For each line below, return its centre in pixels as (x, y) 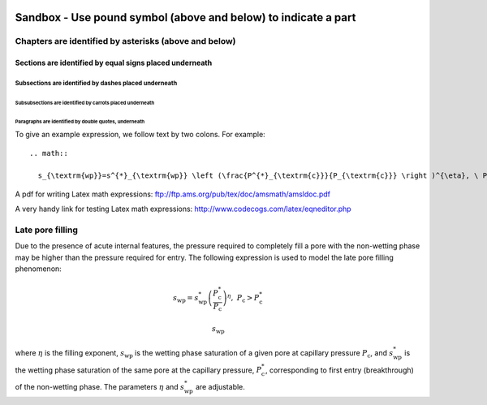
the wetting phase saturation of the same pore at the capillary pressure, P (138, 370)
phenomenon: (39, 269)
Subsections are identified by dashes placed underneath (96, 83)
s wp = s (186, 299)
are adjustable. (220, 386)
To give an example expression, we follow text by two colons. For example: (140, 135)
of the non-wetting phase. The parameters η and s (100, 386)
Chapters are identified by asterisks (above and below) (125, 41)
